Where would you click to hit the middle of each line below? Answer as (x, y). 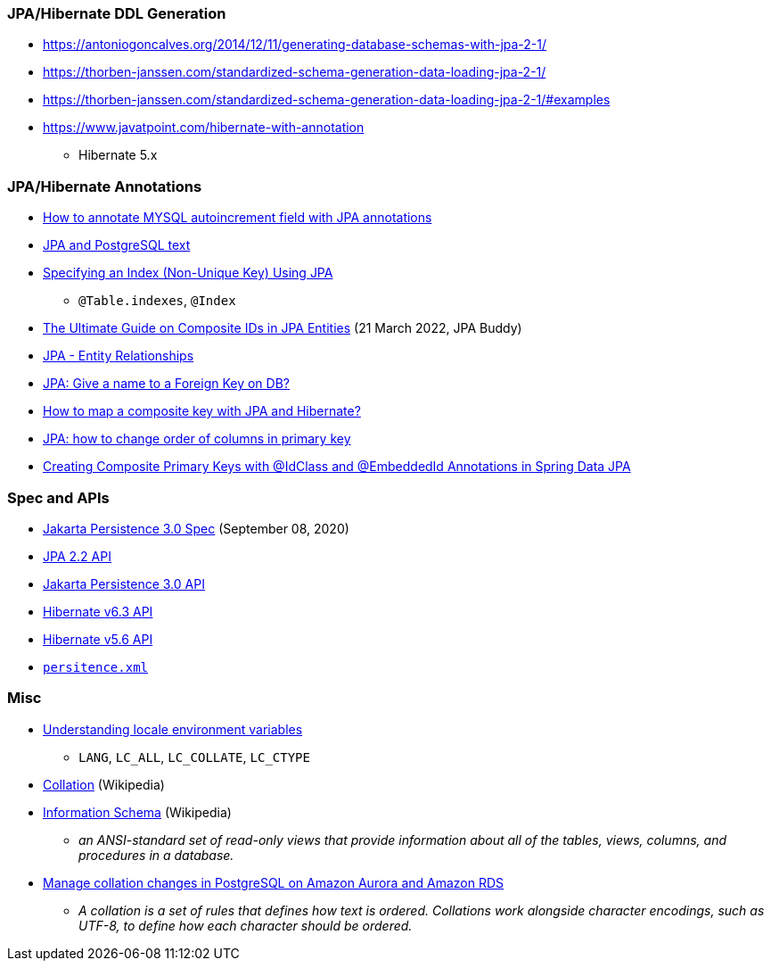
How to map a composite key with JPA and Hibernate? (202, 411)
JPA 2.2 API (77, 556)
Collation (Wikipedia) (104, 784)
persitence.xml (96, 667)
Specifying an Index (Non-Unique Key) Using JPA (188, 273)
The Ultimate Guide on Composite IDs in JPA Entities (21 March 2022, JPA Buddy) (283, 328)
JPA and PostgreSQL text (117, 245)
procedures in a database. (156, 855)
